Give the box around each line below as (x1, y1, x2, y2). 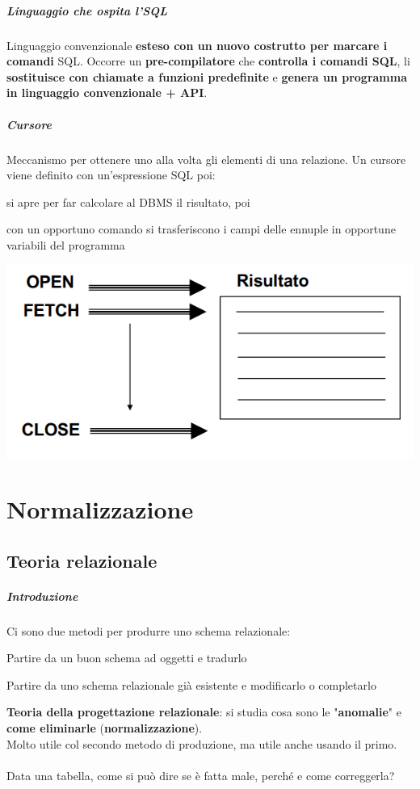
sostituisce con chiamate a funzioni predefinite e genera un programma (6, 68, 407, 85)
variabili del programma (6, 236, 125, 253)
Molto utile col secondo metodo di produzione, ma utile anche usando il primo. (6, 735, 397, 752)
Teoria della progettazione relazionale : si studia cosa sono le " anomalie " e (6, 703, 401, 720)
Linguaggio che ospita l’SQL (6, 2, 167, 19)
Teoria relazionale (6, 548, 157, 573)
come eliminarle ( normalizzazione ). (6, 719, 203, 736)
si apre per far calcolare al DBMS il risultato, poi (6, 193, 250, 210)
